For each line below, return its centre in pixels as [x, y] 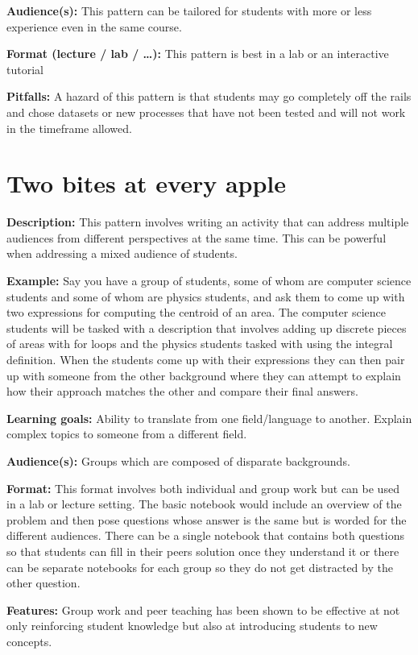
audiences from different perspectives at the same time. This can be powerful [197, 237]
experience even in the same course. [94, 26]
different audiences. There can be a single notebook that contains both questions [205, 535]
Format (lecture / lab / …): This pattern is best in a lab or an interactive [198, 54]
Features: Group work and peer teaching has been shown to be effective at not [203, 609]
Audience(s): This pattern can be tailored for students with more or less [189, 10]
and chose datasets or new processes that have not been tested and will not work [206, 112]
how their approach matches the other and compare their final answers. [182, 391]
